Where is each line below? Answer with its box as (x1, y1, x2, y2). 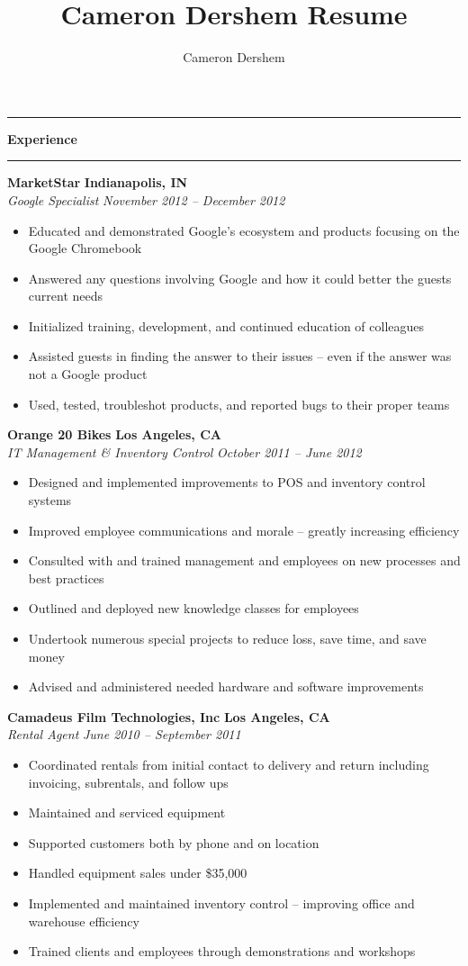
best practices (28, 568, 104, 587)
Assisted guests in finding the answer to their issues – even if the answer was (28, 347, 452, 366)
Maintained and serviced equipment (28, 803, 226, 822)
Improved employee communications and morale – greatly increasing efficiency (28, 520, 460, 539)
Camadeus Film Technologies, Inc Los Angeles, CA (7, 707, 330, 726)
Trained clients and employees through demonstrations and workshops (28, 942, 416, 961)
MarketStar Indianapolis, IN (7, 173, 188, 192)
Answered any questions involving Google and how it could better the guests (28, 268, 452, 287)
